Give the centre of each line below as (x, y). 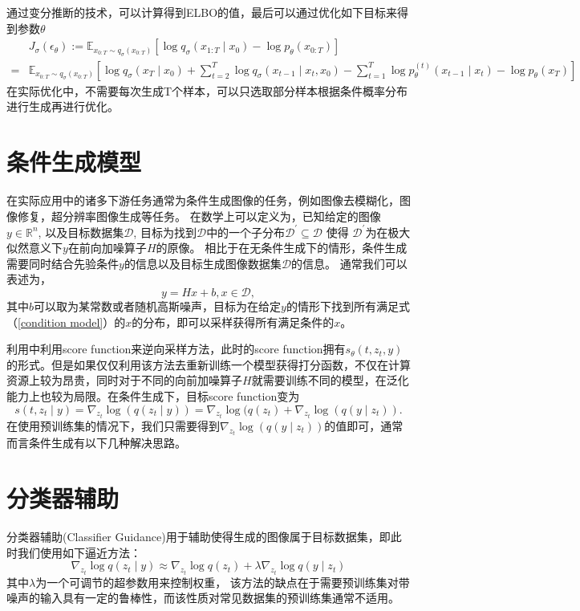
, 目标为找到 (165, 232)
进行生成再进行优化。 (63, 106)
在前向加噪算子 (107, 248)
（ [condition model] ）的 (66, 322)
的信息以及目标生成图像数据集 (203, 263)
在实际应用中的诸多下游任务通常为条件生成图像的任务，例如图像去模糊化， (203, 200)
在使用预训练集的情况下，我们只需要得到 (113, 426)
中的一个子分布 (246, 232)
